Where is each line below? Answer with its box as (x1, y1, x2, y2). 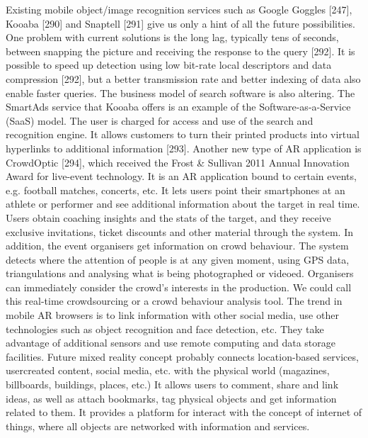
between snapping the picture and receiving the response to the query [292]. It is (6, 43, 355, 58)
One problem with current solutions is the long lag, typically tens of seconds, (6, 30, 339, 45)
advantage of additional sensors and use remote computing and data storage (6, 335, 336, 350)
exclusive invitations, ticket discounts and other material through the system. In (6, 224, 353, 239)
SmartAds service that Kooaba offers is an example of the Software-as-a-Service (6, 99, 351, 114)
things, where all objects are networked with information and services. (6, 418, 310, 433)
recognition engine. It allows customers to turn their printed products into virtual (6, 127, 360, 142)
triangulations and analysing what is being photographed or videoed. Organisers (6, 266, 354, 281)
